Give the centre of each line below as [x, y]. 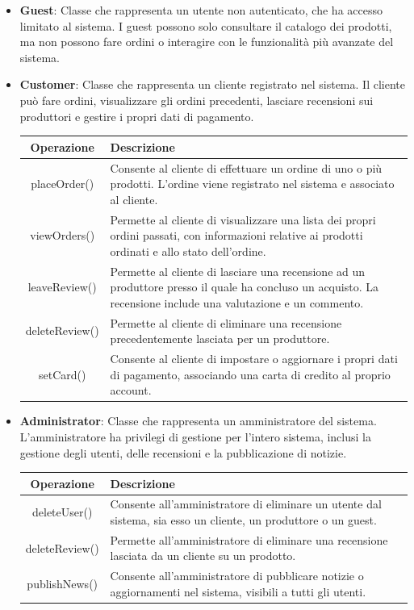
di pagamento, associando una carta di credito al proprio [250, 374]
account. [131, 390]
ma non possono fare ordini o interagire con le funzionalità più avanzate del [207, 42]
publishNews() [63, 584]
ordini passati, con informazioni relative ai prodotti [236, 235]
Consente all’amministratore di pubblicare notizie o [237, 576]
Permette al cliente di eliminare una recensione [226, 322]
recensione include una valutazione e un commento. [237, 302]
